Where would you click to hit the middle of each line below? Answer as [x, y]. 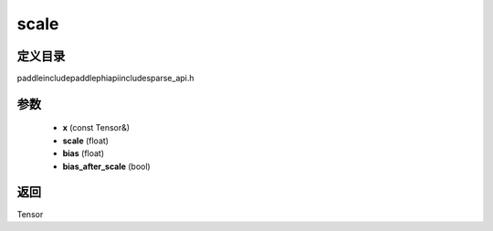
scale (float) [86, 141]
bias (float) [84, 153]
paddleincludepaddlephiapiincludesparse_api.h [106, 79]
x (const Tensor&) [96, 128]
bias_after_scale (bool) [106, 166]
